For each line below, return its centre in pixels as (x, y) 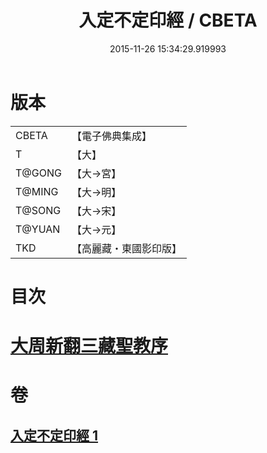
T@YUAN (38, 229)
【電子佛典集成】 (111, 136)
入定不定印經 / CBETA (168, 20)
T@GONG (38, 173)
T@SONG (38, 210)
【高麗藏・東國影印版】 (126, 248)
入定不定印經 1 (54, 435)
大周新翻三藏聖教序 (89, 346)
